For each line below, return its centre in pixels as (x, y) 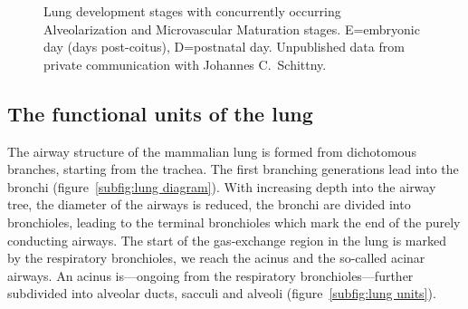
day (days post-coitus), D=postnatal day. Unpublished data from (224, 47)
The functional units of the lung (160, 113)
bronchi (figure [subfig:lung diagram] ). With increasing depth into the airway (222, 186)
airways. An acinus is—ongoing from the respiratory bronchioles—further (210, 275)
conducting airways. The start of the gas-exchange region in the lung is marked (227, 240)
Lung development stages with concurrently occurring (192, 11)
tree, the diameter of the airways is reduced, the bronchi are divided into (209, 204)
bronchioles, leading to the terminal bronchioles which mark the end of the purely (234, 222)
